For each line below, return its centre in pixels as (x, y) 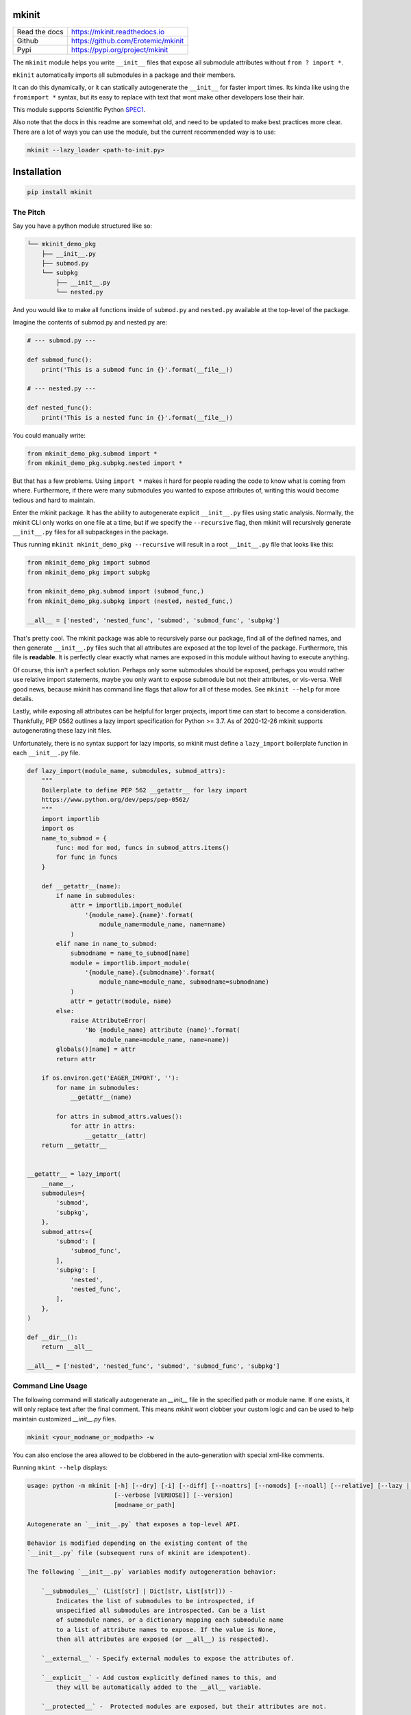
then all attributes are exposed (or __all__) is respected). (163, 1639)
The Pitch (29, 212)
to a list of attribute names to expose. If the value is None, (166, 1630)
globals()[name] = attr (96, 1049)
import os (58, 829)
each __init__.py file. (47, 753)
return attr (76, 1059)
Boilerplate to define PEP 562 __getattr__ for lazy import (145, 790)
